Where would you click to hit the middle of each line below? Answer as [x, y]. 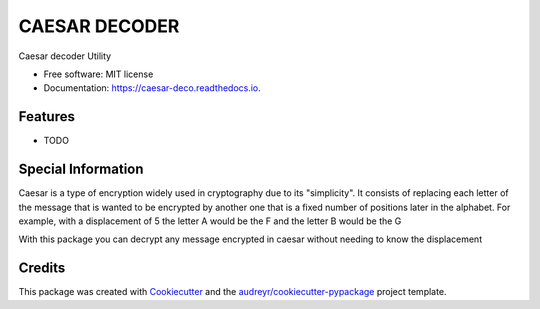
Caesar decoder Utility [65, 56]
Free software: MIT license [98, 74]
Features [46, 116]
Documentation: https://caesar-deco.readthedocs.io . [152, 88]
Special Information [81, 169]
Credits [42, 268]
